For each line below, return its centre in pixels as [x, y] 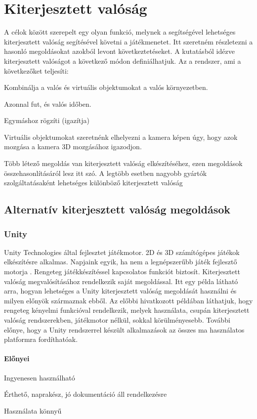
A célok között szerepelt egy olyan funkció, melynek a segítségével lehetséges [120, 32]
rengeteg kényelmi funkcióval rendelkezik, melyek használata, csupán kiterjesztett [127, 310]
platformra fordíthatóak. [41, 339]
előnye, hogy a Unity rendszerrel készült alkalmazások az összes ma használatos [124, 329]
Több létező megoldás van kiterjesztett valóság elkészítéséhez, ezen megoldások [123, 163]
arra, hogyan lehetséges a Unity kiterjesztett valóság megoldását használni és [120, 291]
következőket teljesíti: [36, 70]
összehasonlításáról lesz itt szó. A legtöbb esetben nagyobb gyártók [106, 173]
